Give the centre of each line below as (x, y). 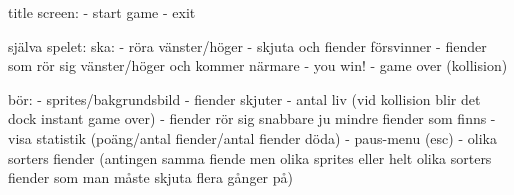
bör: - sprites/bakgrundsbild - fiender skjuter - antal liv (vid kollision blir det (244, 98)
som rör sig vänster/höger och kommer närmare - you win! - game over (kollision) (258, 65)
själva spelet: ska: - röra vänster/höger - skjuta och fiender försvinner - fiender (247, 45)
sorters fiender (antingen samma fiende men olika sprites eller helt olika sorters (250, 157)
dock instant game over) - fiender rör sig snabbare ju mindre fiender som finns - (252, 118)
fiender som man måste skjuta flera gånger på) (150, 177)
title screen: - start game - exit (102, 12)
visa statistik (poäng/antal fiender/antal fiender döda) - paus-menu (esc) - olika (252, 137)
